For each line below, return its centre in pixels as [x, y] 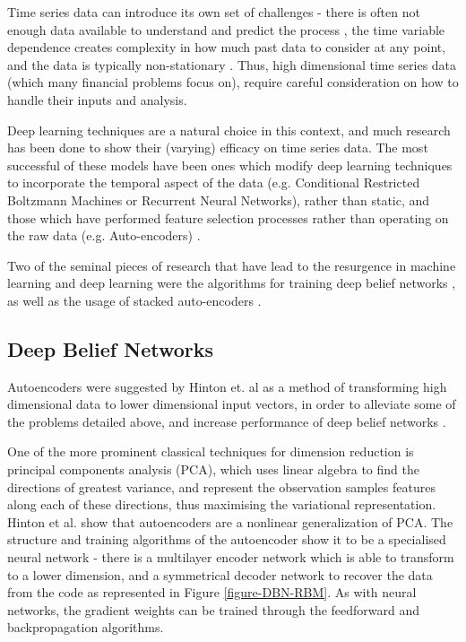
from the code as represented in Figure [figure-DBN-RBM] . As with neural [212, 592]
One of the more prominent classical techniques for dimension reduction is [211, 451]
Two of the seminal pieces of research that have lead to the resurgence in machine [232, 265]
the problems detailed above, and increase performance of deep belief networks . [227, 421]
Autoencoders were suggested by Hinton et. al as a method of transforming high [227, 386]
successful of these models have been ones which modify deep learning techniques [230, 165]
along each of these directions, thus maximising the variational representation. [222, 504]
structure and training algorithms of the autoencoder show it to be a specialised [227, 539]
